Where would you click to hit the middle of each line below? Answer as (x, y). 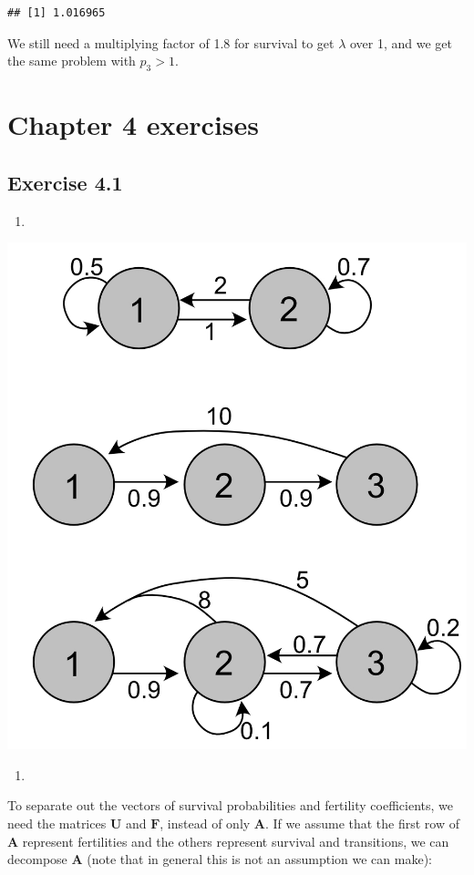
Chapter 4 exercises (133, 124)
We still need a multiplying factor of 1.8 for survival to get (171, 42)
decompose (37, 859)
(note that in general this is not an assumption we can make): (259, 859)
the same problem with (72, 61)
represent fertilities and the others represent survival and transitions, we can (236, 841)
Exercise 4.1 (65, 182)
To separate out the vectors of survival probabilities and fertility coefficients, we (231, 805)
